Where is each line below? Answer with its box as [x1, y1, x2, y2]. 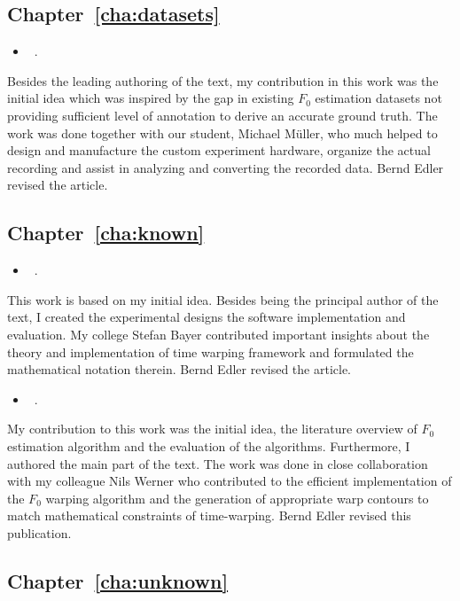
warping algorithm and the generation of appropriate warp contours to [45, 488, 429, 507]
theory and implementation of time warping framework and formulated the [7, 342, 414, 361]
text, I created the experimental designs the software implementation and [7, 308, 406, 326]
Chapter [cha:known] [7, 219, 205, 246]
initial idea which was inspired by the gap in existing [7, 89, 294, 107]
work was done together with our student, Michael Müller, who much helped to [7, 123, 438, 142]
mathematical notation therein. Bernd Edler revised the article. [7, 360, 352, 379]
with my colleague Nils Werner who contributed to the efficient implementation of [7, 472, 452, 490]
